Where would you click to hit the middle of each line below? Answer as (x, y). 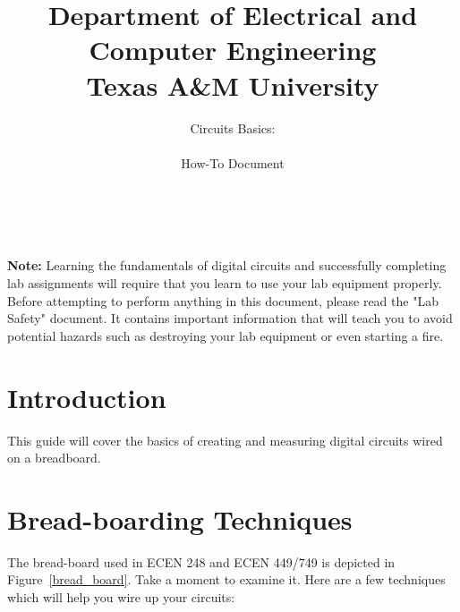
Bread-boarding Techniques (180, 518)
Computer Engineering (233, 50)
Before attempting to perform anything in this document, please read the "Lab (223, 300)
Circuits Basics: (233, 127)
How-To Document (233, 162)
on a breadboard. (54, 458)
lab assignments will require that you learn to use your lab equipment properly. (225, 283)
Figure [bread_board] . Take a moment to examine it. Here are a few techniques (226, 579)
